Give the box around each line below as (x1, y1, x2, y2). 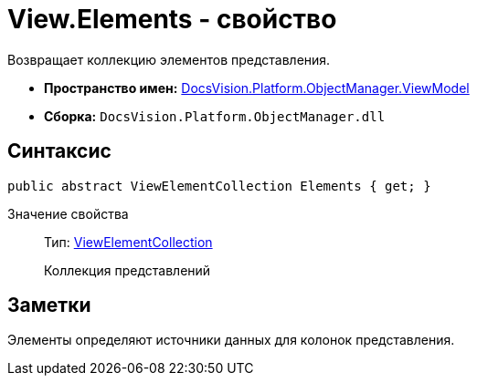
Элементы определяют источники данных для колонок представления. (7, 332, 455, 348)
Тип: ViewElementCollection (44, 233, 213, 250)
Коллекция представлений (44, 262, 211, 278)
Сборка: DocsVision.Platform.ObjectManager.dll (44, 108, 386, 124)
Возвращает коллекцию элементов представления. (7, 51, 331, 67)
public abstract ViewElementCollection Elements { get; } (7, 178, 431, 193)
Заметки (7, 294, 91, 317)
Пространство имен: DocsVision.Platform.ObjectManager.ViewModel (44, 79, 470, 96)
